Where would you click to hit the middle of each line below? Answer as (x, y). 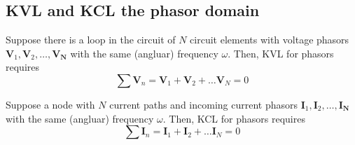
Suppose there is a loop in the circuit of (91, 40)
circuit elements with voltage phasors (270, 40)
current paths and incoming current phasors (204, 104)
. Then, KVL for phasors (281, 53)
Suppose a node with (50, 104)
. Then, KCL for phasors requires (234, 118)
